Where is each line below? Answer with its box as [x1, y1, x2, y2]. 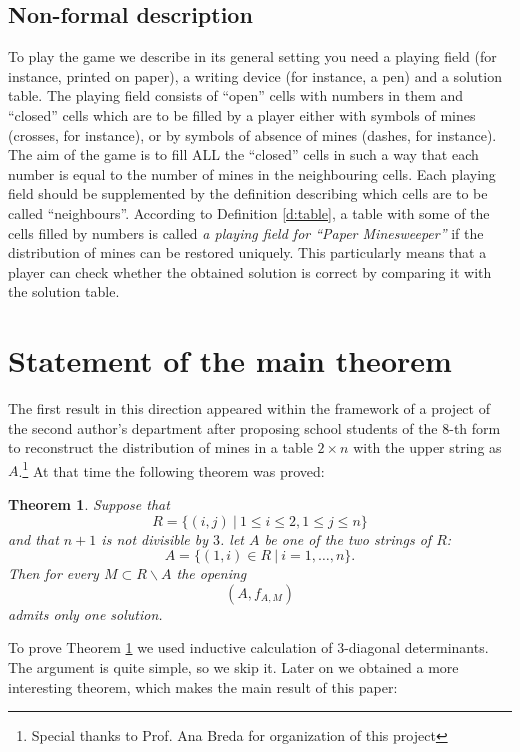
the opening [176, 563, 247, 584]
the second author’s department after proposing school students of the [8, 417, 438, 438]
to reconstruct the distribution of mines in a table [8, 437, 313, 458]
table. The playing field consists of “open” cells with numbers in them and [8, 85, 464, 106]
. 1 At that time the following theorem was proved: [18, 457, 325, 481]
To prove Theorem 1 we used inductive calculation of [8, 637, 333, 658]
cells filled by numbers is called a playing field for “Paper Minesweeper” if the [8, 222, 484, 243]
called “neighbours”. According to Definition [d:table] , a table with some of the [8, 202, 490, 223]
